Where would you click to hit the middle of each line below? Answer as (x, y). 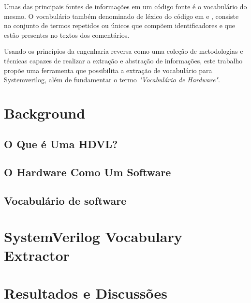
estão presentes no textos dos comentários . (67, 35)
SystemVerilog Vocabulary (93, 236)
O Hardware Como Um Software (88, 172)
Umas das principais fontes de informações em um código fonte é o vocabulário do (125, 6)
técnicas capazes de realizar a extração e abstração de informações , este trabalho (123, 60)
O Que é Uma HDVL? (61, 144)
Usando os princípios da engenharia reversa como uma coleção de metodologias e (124, 51)
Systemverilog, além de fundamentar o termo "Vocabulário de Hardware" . (112, 80)
